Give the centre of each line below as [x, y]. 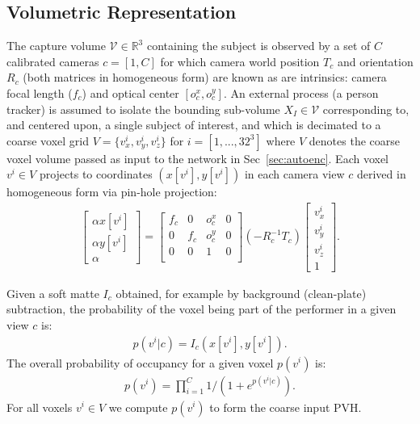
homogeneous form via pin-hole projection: [112, 192]
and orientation [375, 61]
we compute [138, 407]
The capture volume [56, 46]
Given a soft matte [53, 293]
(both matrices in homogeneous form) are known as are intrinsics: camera [205, 77]
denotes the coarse [355, 140]
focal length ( [40, 92]
